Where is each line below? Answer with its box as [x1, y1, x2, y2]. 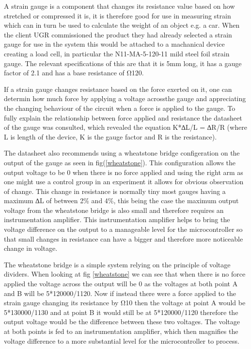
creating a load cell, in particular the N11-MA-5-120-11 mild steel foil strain [4, 48, 230, 58]
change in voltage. [4, 243, 58, 253]
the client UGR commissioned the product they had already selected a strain [4, 29, 232, 39]
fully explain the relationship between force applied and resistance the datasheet [4, 112, 242, 122]
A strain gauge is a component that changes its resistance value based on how [4, 1, 235, 11]
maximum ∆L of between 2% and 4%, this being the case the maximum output [4, 195, 239, 206]
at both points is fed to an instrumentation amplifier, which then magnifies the [4, 326, 238, 336]
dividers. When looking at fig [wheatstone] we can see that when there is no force [4, 269, 246, 279]
